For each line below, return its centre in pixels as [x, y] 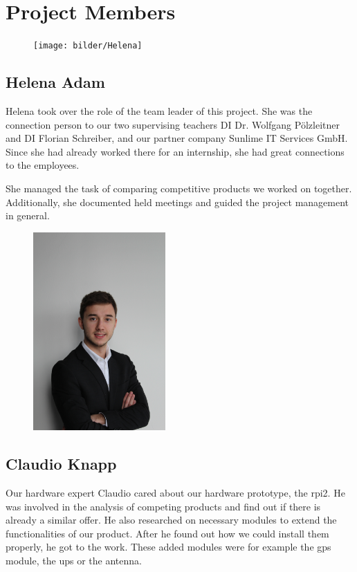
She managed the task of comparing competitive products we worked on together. [179, 188]
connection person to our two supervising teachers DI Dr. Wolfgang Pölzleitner [173, 124]
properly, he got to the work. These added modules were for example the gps [168, 547]
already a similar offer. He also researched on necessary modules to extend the [171, 520]
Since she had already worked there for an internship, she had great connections [175, 151]
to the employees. [43, 165]
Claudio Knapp [61, 464]
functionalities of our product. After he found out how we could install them [167, 533]
